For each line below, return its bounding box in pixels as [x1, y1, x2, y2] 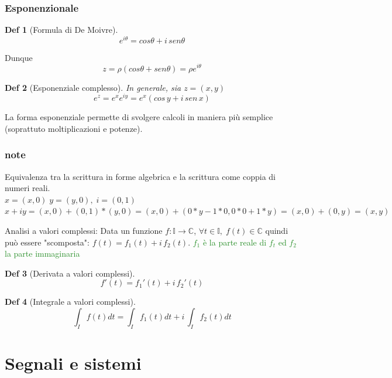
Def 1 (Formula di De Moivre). [5, 23, 118, 36]
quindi [265, 224, 288, 237]
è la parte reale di [202, 236, 267, 248]
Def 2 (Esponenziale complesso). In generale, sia [5, 81, 181, 93]
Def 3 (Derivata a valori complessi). [5, 267, 135, 279]
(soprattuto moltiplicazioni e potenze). [5, 122, 143, 134]
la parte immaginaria [5, 247, 80, 260]
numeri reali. [5, 182, 50, 194]
